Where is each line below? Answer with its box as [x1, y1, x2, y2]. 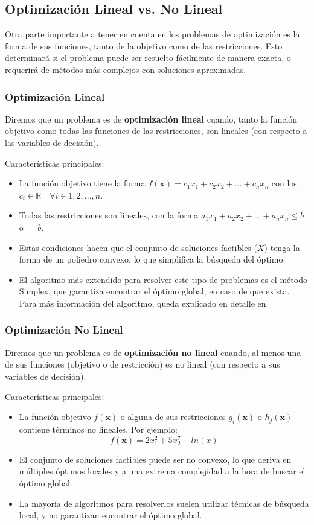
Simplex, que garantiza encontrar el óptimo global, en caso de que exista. [19, 285, 290, 297]
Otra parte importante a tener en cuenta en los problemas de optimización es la [5, 28, 300, 40]
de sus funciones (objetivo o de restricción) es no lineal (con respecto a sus [5, 358, 280, 371]
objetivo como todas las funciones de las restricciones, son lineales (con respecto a [5, 124, 307, 137]
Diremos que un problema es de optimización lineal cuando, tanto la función [5, 112, 298, 125]
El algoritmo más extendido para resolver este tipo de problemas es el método [19, 273, 307, 285]
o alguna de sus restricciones [120, 410, 226, 423]
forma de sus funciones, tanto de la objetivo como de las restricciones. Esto [5, 39, 283, 52]
